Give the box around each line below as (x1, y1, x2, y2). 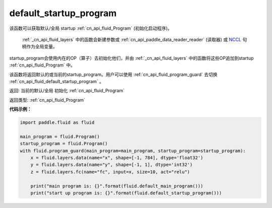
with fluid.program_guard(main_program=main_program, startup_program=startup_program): (20, 148, 246, 154)
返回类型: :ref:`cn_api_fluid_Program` (9, 97, 86, 103)
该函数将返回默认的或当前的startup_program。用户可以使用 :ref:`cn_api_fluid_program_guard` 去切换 (9, 71, 218, 78)
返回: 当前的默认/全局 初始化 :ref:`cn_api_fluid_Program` (9, 88, 125, 94)
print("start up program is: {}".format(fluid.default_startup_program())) (30, 190, 222, 196)
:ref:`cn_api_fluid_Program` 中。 (9, 62, 76, 68)
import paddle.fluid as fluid (20, 120, 95, 125)
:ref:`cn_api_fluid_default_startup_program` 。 (9, 78, 104, 84)
